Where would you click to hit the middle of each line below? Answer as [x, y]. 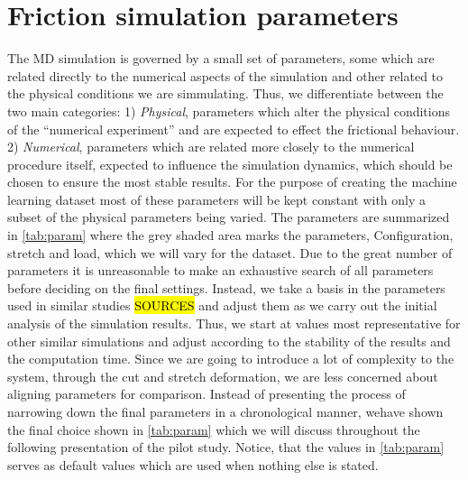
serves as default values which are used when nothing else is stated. [193, 464]
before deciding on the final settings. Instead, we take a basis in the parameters [226, 287]
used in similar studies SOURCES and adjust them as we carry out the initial [222, 305]
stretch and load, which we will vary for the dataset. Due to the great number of [230, 252]
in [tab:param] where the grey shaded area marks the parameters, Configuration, [230, 235]
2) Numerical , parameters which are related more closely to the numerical [211, 147]
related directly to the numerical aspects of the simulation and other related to [225, 75]
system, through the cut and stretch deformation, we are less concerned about [223, 376]
